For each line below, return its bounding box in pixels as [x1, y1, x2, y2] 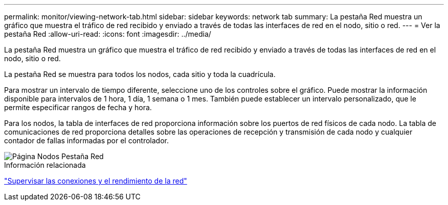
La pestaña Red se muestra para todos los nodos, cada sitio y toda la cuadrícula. [4, 70, 276, 79]
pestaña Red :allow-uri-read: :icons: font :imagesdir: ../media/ [4, 30, 211, 38]
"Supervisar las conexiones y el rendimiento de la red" [4, 176, 187, 185]
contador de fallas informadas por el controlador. [4, 136, 169, 145]
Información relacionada [4, 161, 86, 169]
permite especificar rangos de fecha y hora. [4, 103, 152, 112]
